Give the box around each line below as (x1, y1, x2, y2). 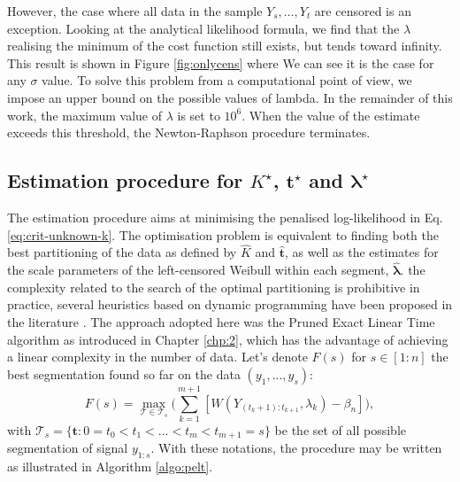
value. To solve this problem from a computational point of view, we (42, 71, 412, 89)
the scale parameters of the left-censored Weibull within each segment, (7, 260, 389, 279)
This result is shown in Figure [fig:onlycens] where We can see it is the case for (7, 53, 434, 72)
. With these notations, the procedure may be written (150, 439, 442, 457)
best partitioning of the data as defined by (7, 243, 237, 261)
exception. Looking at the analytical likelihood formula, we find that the (7, 19, 400, 37)
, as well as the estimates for (284, 243, 439, 261)
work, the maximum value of (7, 105, 163, 124)
